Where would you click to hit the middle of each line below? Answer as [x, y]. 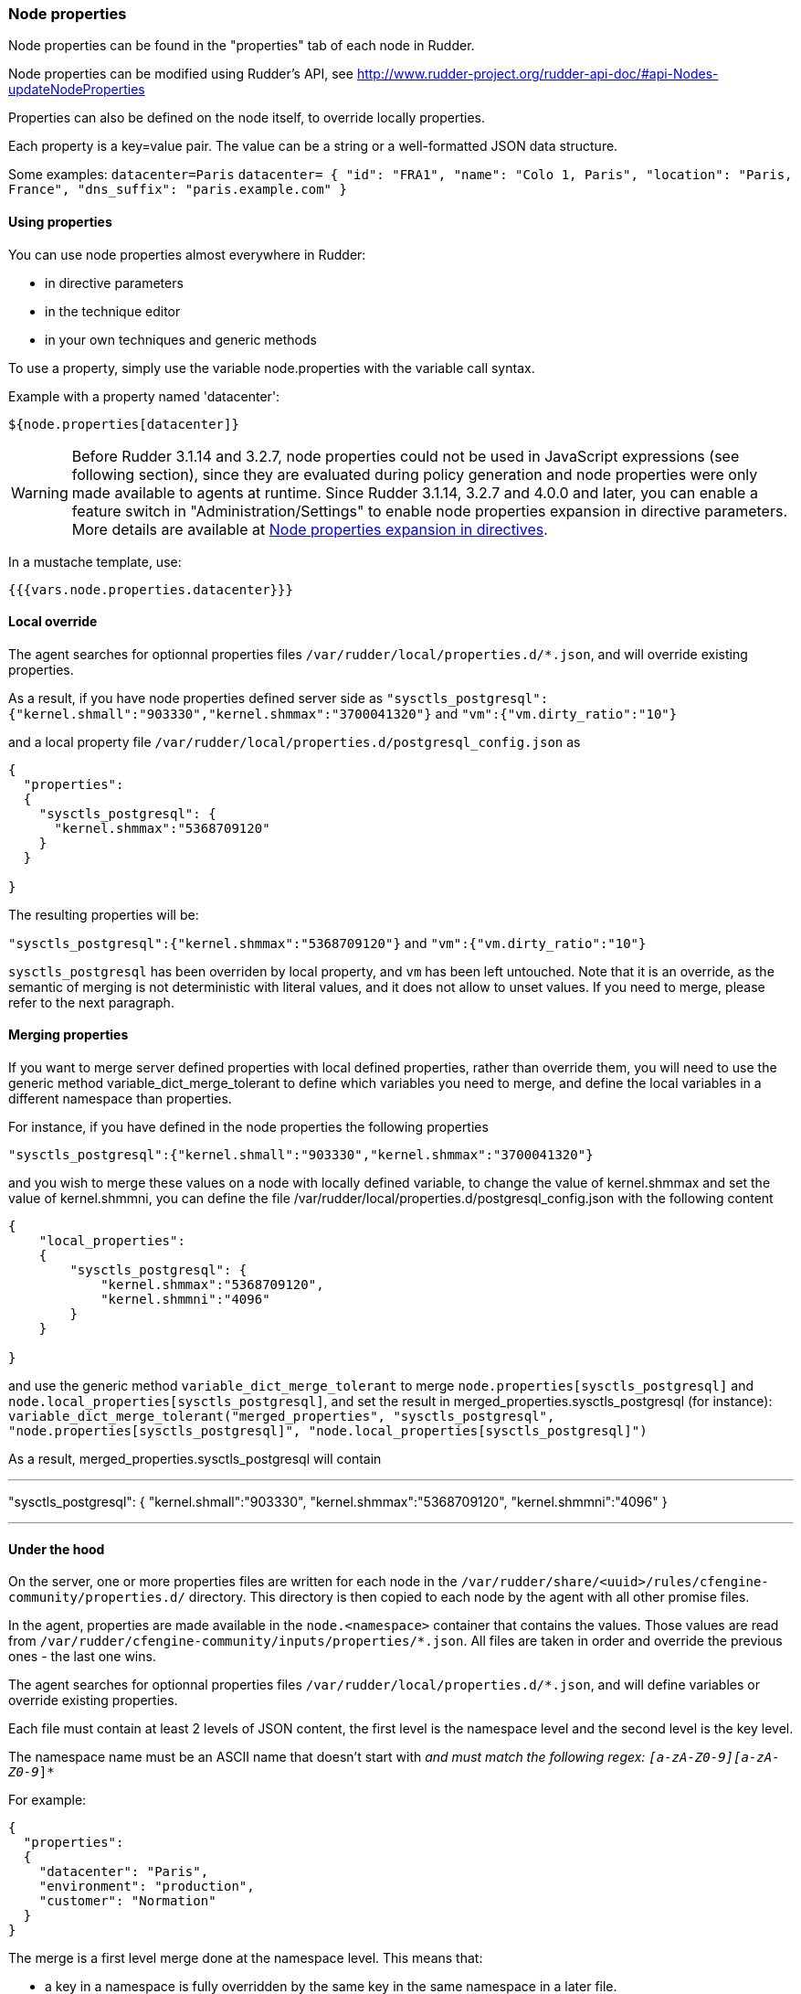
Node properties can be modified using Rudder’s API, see [181, 74]
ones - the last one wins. [82, 1657]
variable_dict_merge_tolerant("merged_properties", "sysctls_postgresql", [282, 1417]
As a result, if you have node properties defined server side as [196, 698]
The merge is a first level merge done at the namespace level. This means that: [246, 1958]
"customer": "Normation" [127, 1901]
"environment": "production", [147, 1887]
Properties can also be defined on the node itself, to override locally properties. [247, 118]
